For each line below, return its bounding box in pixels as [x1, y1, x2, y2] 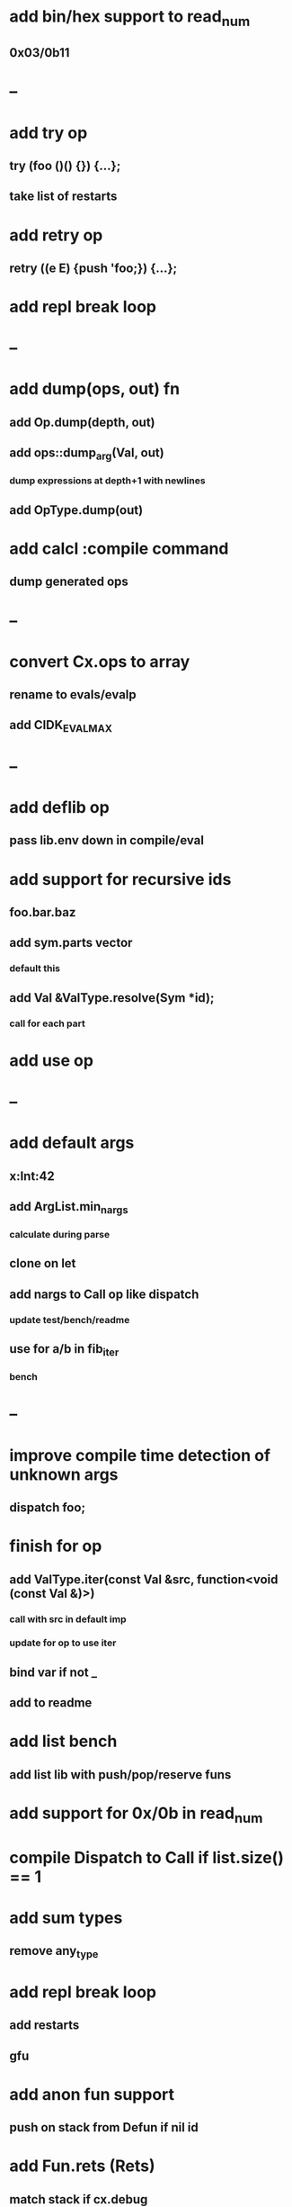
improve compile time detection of [9, 1445, 271, 1465]
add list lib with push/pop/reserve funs [9, 1767, 232, 1782]
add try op [9, 122, 88, 143]
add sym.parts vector [9, 935, 133, 950]
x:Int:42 [9, 1168, 56, 1184]
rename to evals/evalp [9, 687, 137, 703]
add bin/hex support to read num [9, 6, 251, 30]
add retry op [9, 225, 103, 245]
